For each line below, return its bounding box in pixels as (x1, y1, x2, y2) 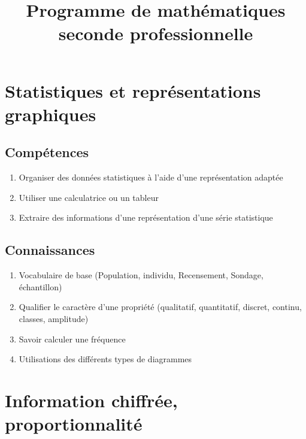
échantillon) (19, 280, 62, 293)
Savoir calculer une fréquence (19, 332, 126, 345)
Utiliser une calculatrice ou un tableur (19, 191, 159, 203)
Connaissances (5, 240, 95, 259)
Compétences (5, 143, 89, 161)
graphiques (5, 101, 96, 126)
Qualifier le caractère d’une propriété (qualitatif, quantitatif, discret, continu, (19, 300, 302, 313)
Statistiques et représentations (5, 78, 261, 103)
